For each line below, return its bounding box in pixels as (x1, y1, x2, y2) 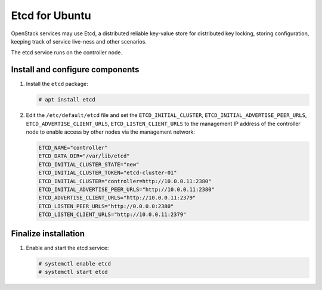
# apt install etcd (38, 96, 95, 103)
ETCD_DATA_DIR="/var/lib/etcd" (38, 153, 131, 159)
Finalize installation (11, 229, 85, 239)
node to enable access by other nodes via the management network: (26, 128, 195, 135)
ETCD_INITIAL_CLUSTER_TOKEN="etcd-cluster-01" (38, 169, 177, 176)
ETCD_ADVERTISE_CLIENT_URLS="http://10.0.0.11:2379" (38, 195, 196, 201)
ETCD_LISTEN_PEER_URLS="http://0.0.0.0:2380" (38, 203, 174, 209)
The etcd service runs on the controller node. (11, 49, 122, 56)
